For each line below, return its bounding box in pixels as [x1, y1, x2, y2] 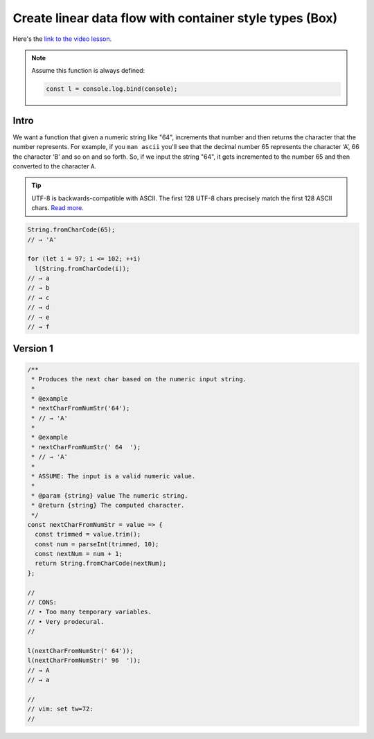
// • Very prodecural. [27, 618, 105, 625]
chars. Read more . [31, 204, 84, 212]
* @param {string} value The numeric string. [31, 492, 188, 499]
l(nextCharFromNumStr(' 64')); [27, 647, 134, 654]
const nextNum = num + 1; [35, 550, 123, 558]
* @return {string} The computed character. [31, 501, 185, 510]
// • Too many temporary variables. [27, 608, 152, 616]
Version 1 [12, 343, 53, 355]
